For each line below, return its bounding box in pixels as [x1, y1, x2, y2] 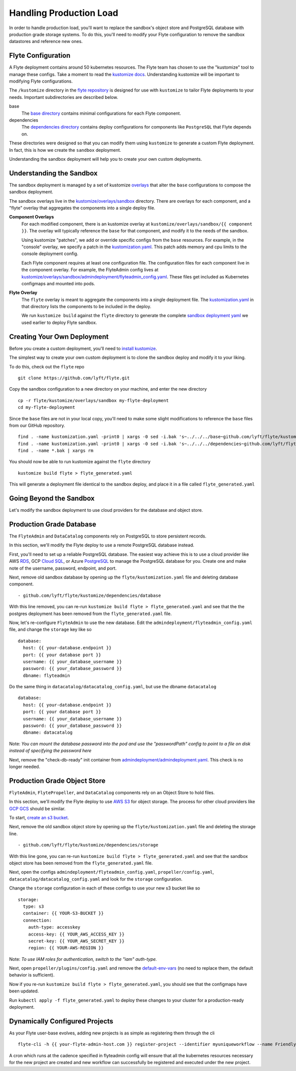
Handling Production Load [9, 7, 118, 18]
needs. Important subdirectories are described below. [9, 94, 118, 100]
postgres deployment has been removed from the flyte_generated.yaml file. [9, 611, 172, 617]
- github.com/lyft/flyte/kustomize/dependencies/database [18, 592, 161, 598]
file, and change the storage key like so [9, 626, 92, 632]
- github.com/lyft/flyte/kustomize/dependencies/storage [18, 842, 159, 848]
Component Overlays [9, 214, 54, 220]
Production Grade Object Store [9, 776, 106, 785]
